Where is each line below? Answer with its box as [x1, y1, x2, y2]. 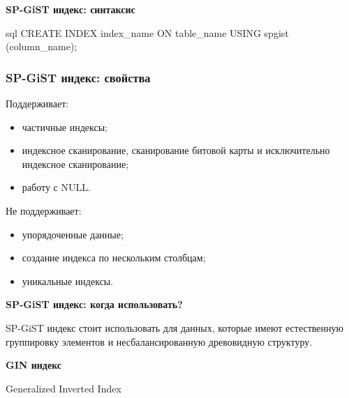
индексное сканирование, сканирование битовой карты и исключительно [22, 143, 330, 158]
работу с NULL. [22, 180, 91, 194]
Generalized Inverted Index [6, 381, 121, 395]
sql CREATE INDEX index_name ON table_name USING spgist [6, 25, 289, 40]
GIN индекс [6, 358, 62, 372]
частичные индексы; [22, 119, 107, 134]
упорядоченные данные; [22, 227, 124, 241]
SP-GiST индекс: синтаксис [6, 2, 135, 16]
